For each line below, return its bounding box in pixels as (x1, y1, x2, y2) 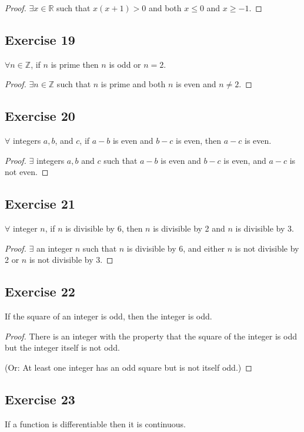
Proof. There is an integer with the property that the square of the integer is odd (5, 329, 298, 342)
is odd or (109, 58, 141, 70)
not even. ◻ (5, 166, 49, 178)
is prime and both (101, 78, 166, 90)
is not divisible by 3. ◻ (29, 253, 113, 266)
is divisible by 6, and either (126, 242, 225, 254)
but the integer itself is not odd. (5, 341, 120, 354)
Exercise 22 (5, 282, 75, 301)
